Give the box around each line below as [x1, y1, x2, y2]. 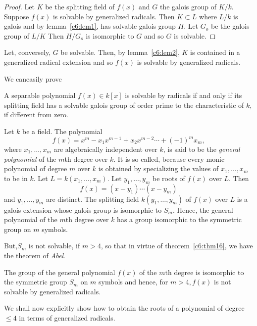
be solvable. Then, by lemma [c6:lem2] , [60, 47, 180, 57]
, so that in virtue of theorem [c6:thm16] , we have [101, 240, 253, 251]
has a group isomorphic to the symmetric [117, 214, 242, 225]
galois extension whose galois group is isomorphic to [4, 204, 162, 215]
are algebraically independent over [53, 144, 157, 154]
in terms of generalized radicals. [19, 312, 115, 323]
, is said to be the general [163, 144, 240, 154]
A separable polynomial [4, 90, 76, 100]
